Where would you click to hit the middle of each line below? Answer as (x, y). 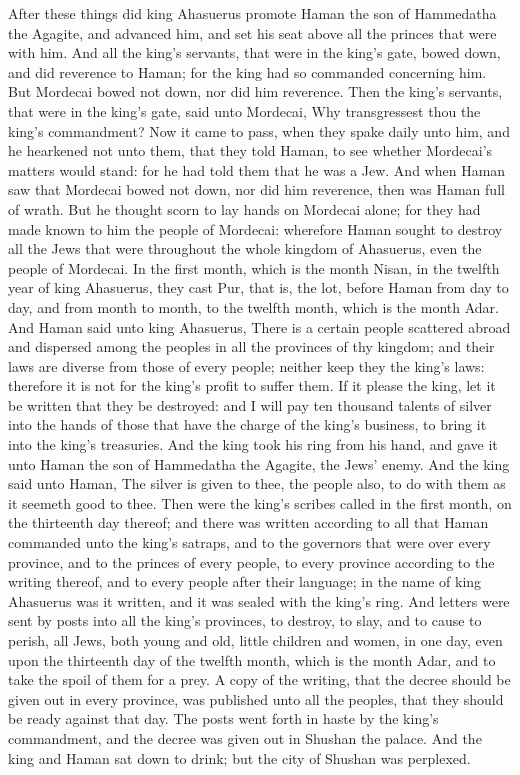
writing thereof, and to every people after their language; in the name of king (245, 581)
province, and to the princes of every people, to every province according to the (251, 561)
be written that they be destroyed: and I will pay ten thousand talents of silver (250, 404)
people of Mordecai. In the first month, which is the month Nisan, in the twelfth (254, 267)
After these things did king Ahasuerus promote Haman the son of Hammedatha (252, 13)
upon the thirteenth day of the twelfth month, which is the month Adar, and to (252, 659)
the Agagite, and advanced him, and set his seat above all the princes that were (252, 32)
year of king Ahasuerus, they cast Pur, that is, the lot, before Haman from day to (258, 287)
